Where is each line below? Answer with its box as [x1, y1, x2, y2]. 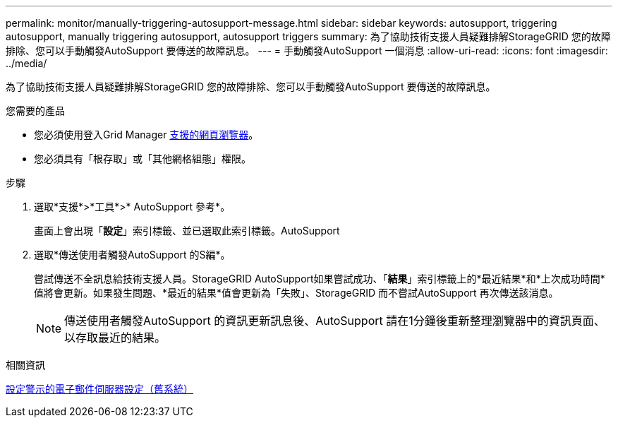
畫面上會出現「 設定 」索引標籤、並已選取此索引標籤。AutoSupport [34, 225, 340, 237]
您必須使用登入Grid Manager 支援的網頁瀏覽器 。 [34, 129, 259, 141]
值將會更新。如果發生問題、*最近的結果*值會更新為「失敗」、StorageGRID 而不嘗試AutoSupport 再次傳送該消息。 [34, 287, 559, 299]
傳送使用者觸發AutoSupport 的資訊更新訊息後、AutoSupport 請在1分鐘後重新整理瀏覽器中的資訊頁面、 [64, 314, 605, 328]
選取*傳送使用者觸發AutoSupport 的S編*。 [34, 249, 231, 261]
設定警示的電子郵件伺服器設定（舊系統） [6, 383, 193, 395]
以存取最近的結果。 [64, 330, 166, 345]
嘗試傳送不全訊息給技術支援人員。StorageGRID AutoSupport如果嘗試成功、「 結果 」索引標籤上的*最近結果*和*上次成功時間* [34, 273, 605, 285]
